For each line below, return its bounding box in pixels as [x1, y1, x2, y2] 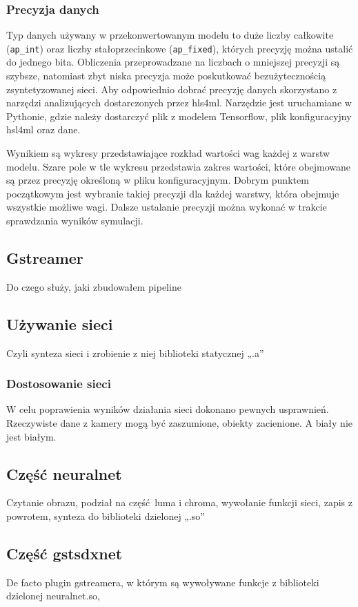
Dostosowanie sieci [6, 375, 111, 392]
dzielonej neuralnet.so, [6, 588, 100, 603]
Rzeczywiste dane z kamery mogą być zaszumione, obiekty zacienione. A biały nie [6, 416, 353, 430]
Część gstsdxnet [6, 542, 123, 563]
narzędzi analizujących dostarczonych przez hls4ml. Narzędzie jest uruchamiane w [6, 95, 352, 110]
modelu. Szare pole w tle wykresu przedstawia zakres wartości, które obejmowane [6, 159, 351, 173]
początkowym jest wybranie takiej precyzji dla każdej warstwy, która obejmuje [6, 186, 339, 200]
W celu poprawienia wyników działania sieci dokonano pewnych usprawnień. [6, 402, 329, 416]
